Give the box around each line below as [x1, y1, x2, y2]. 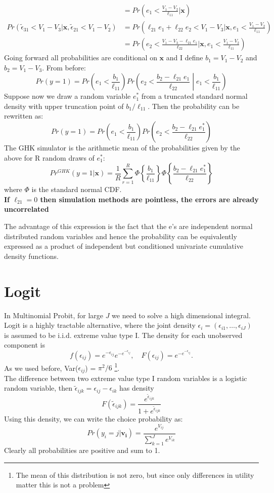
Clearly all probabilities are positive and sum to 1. [4, 445, 160, 456]
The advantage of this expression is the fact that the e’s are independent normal [4, 221, 253, 232]
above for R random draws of [4, 152, 95, 163]
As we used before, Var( [4, 362, 78, 373]
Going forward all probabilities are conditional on [4, 52, 157, 63]
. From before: [42, 62, 86, 72]
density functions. [4, 250, 59, 261]
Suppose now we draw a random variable [4, 91, 131, 101]
